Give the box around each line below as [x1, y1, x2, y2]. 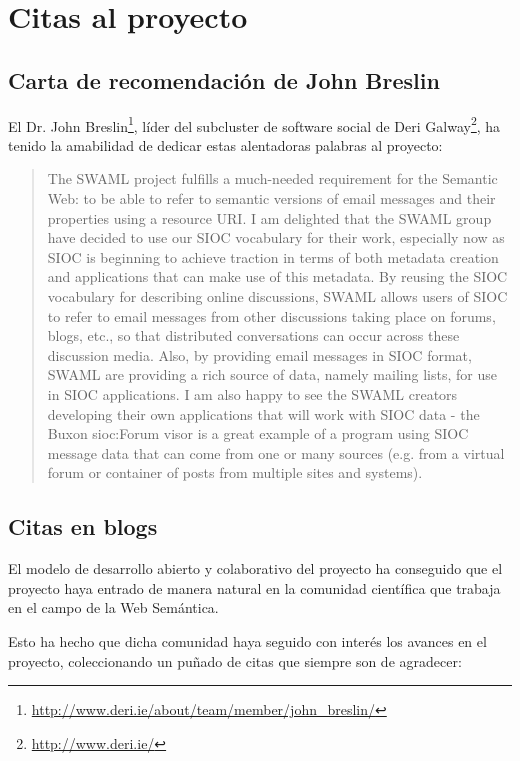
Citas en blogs [8, 511, 158, 542]
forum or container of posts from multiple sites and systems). [47, 462, 423, 483]
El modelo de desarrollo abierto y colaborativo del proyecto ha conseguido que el [8, 558, 503, 579]
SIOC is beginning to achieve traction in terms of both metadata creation [47, 246, 499, 267]
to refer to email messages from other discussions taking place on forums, [47, 305, 496, 326]
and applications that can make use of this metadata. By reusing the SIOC [47, 266, 508, 287]
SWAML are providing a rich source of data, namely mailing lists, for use [47, 364, 497, 385]
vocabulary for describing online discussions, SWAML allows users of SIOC [47, 285, 508, 306]
